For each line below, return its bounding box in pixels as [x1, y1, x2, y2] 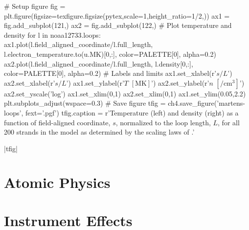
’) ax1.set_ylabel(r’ [66, 77, 124, 88]
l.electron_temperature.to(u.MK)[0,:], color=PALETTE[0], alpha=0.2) [4, 48, 216, 59]
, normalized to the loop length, [115, 117, 211, 127]
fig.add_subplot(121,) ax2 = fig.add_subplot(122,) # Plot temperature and [4, 20, 232, 30]
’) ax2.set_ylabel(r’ [151, 77, 209, 88]
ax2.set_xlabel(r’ [4, 77, 55, 88]
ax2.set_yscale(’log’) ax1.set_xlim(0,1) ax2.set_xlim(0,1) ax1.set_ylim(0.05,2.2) [4, 88, 246, 98]
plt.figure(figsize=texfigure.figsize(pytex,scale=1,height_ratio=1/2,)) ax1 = [4, 10, 230, 21]
